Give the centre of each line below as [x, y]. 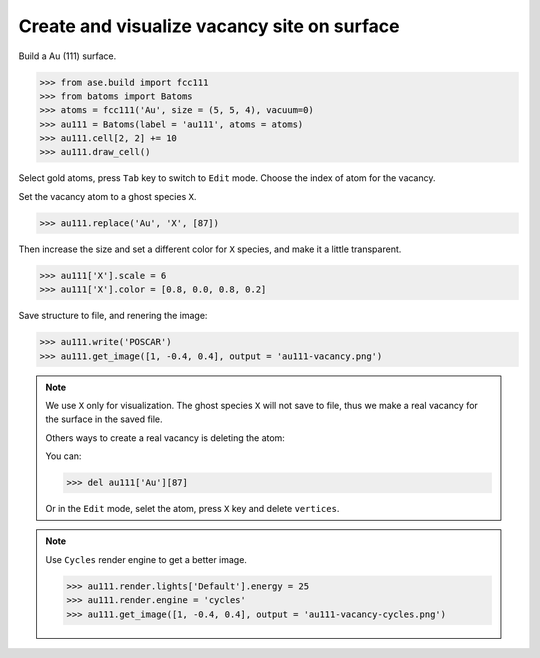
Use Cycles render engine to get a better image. [146, 559]
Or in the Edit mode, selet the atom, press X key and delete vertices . [192, 509]
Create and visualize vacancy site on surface [209, 26]
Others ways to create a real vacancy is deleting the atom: [165, 437]
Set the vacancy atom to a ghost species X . [107, 196]
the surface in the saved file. [104, 419]
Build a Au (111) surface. [67, 56]
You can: [63, 456]
